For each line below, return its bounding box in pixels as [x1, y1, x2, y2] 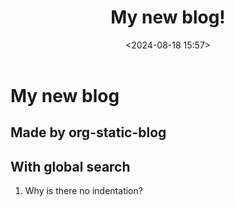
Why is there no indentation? [24, 185, 143, 197]
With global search [10, 158, 131, 175]
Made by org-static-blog [10, 124, 167, 141]
